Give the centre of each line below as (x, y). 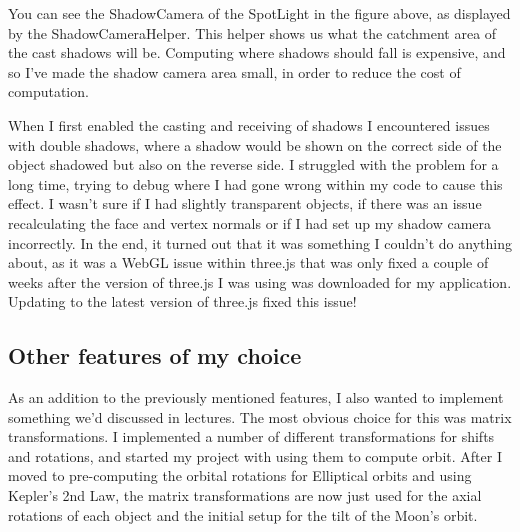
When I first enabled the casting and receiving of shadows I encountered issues (249, 124)
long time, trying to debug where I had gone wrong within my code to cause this (255, 183)
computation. (48, 91)
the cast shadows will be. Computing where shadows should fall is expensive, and (257, 52)
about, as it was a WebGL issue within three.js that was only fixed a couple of (248, 262)
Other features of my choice (155, 355)
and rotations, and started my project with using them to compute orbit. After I (255, 455)
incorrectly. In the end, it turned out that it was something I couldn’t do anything (260, 242)
